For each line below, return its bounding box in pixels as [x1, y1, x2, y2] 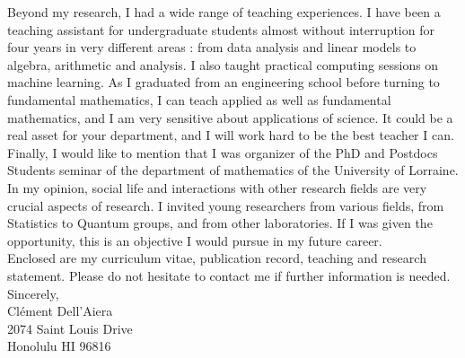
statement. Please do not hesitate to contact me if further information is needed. [7, 266, 451, 284]
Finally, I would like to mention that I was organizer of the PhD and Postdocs [7, 143, 438, 162]
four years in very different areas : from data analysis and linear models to [7, 38, 417, 57]
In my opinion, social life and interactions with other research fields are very [7, 178, 427, 196]
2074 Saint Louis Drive [7, 319, 133, 337]
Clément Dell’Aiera [7, 301, 113, 320]
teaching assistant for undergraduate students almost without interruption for [7, 20, 434, 39]
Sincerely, [7, 284, 59, 302]
